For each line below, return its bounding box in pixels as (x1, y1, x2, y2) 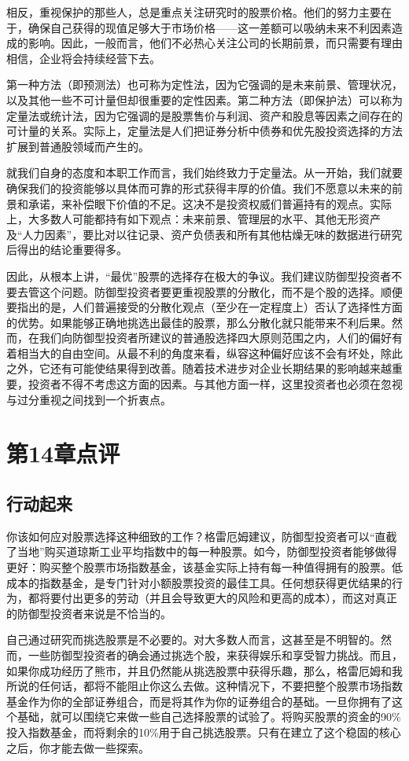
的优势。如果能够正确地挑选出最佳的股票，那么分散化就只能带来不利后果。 (6, 314, 392, 330)
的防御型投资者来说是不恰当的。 (6, 605, 171, 621)
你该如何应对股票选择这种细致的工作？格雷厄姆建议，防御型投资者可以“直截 (6, 528, 397, 544)
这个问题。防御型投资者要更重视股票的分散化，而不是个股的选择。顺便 (39, 283, 403, 300)
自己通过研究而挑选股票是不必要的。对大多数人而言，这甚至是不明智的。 (6, 631, 381, 648)
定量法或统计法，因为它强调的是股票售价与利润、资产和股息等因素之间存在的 (6, 107, 403, 123)
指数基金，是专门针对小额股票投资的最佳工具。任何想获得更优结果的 (39, 574, 392, 590)
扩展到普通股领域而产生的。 (6, 138, 149, 154)
